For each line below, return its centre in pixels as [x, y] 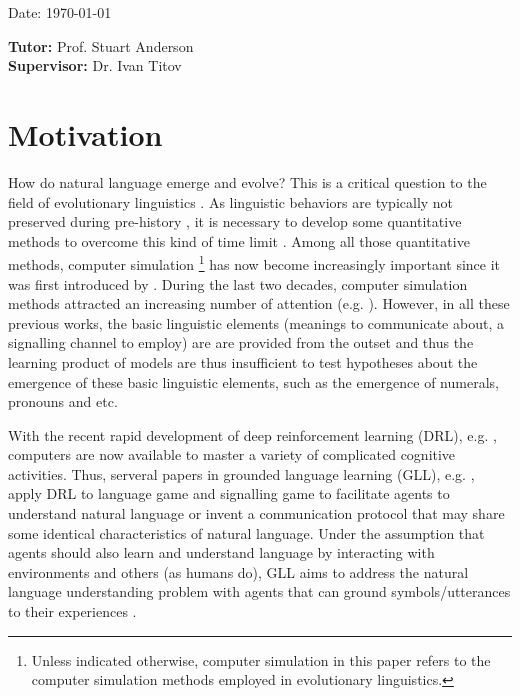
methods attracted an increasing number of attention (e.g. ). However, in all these [259, 303]
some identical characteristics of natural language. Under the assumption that [246, 532]
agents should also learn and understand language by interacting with [221, 552]
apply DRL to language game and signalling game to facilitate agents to [229, 493]
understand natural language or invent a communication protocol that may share [256, 513]
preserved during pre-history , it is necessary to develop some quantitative [235, 221]
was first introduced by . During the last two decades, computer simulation [238, 283]
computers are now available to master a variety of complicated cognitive [232, 454]
